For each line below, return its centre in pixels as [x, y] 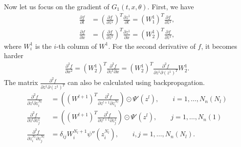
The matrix [21, 82]
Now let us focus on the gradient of [57, 6]
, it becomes [219, 46]
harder [14, 55]
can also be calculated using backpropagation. [136, 82]
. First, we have [171, 6]
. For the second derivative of [152, 46]
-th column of [77, 46]
